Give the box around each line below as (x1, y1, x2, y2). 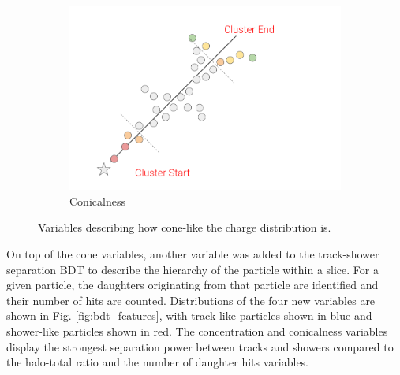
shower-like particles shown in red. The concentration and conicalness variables (6, 322, 388, 339)
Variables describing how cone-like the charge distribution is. (38, 219, 331, 236)
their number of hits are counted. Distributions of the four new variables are (6, 291, 376, 308)
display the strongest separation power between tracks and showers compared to (6, 338, 394, 355)
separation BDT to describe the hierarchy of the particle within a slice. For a (6, 261, 379, 277)
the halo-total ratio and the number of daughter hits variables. (6, 354, 309, 370)
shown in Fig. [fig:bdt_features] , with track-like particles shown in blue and (6, 307, 372, 324)
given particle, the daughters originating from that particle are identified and (6, 277, 379, 293)
